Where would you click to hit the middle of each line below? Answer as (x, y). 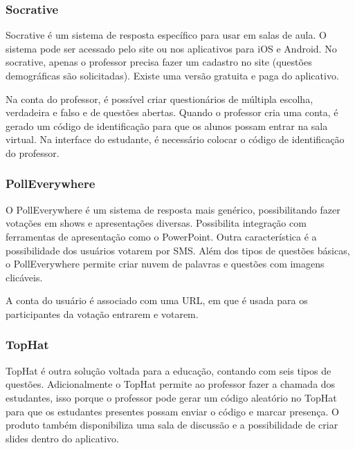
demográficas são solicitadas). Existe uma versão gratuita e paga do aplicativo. (172, 75)
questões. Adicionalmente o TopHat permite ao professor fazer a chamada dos (171, 384)
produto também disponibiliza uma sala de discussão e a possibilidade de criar (172, 425)
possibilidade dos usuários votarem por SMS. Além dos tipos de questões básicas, (178, 250)
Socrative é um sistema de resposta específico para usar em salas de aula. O (166, 35)
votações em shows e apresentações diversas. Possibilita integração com (156, 223)
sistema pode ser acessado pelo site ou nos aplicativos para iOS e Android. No (171, 48)
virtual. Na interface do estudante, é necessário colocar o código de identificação (175, 139)
